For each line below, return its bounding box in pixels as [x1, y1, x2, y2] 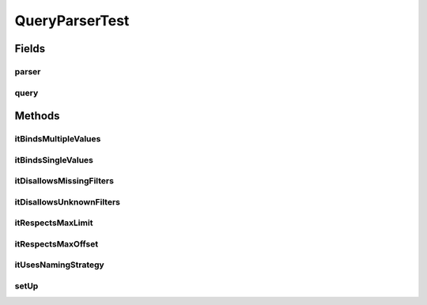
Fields [14, 42, 46, 55]
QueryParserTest [14, 12, 130, 29]
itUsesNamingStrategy [14, 259, 104, 270]
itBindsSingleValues [14, 154, 94, 165]
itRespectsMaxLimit [14, 217, 93, 228]
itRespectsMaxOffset [14, 238, 99, 249]
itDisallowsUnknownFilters [14, 196, 120, 207]
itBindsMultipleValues [14, 134, 101, 145]
